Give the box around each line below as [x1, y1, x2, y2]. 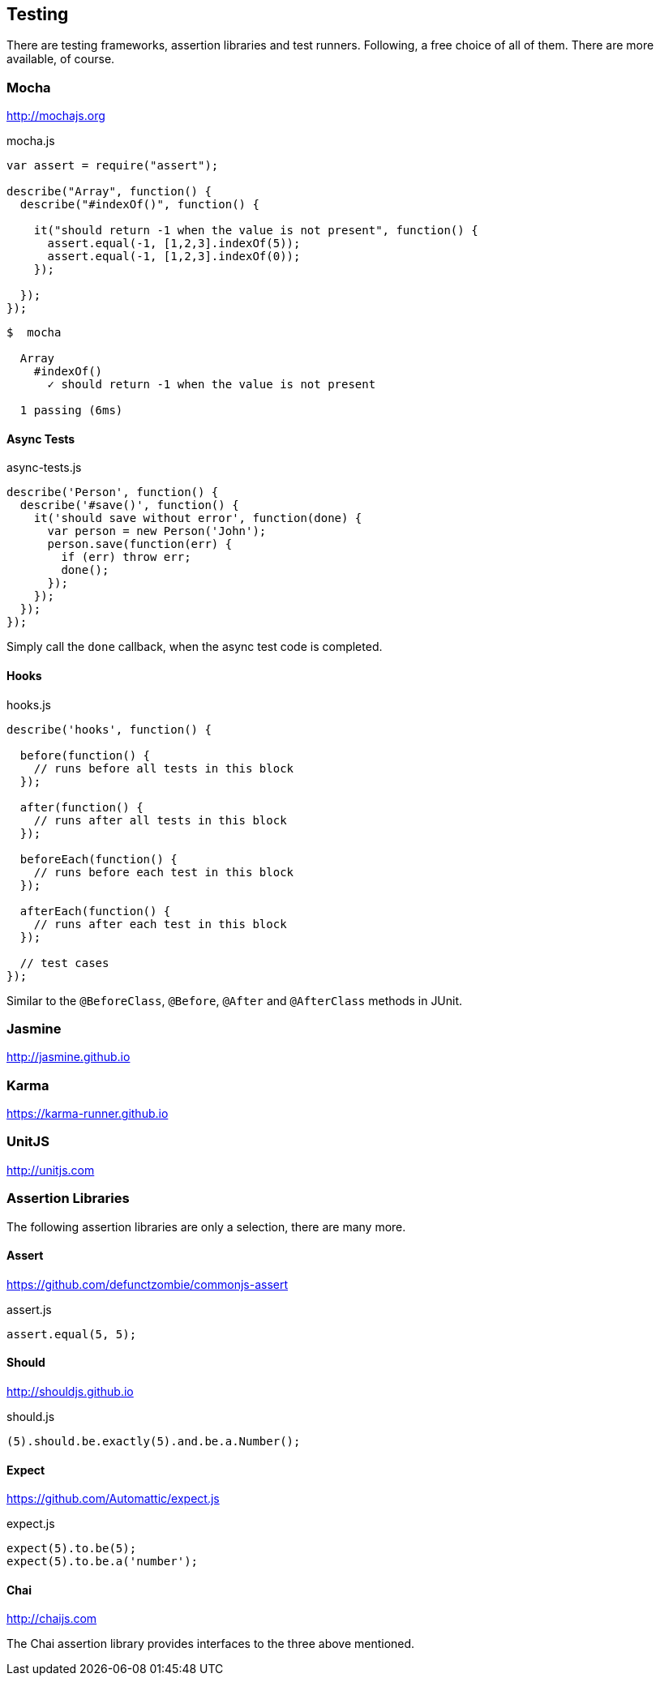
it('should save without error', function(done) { [33, 511, 362, 525]
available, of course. [6, 52, 115, 66]
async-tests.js [6, 460, 82, 475]
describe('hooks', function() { [6, 722, 212, 736]
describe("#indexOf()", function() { [19, 198, 259, 212]
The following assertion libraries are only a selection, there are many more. [6, 1219, 406, 1234]
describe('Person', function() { [6, 486, 219, 499]
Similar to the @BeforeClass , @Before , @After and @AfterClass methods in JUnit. [6, 993, 463, 1008]
